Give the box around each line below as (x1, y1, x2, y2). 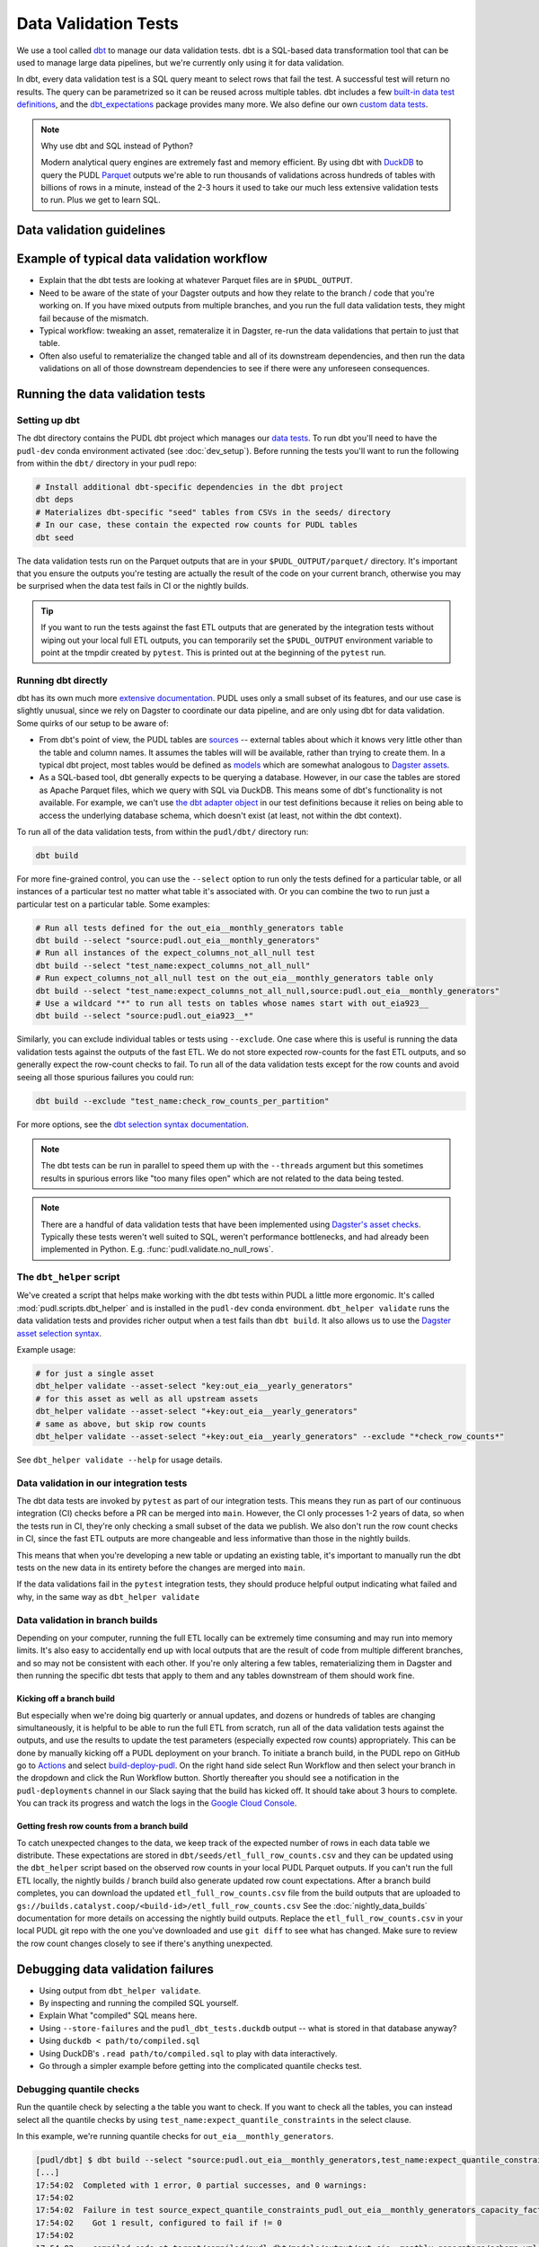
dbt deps (35, 494, 75, 505)
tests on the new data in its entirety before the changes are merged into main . (16, 1562, 305, 1573)
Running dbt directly (16, 674, 108, 687)
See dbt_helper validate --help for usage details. (16, 1454, 224, 1465)
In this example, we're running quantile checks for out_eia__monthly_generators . (16, 2130, 334, 2141)
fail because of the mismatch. (39, 313, 149, 324)
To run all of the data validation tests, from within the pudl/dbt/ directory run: (16, 826, 309, 837)
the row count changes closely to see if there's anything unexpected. (16, 1938, 273, 1949)
